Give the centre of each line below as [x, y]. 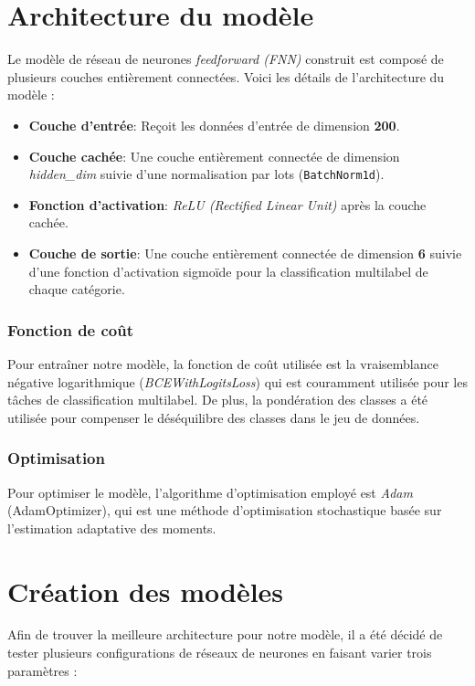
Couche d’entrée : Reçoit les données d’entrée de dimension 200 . [214, 125]
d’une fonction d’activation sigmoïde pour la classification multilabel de [228, 271]
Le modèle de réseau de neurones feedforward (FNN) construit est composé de [226, 59]
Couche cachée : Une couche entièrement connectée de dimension [214, 156]
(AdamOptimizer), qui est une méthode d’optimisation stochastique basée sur [225, 510]
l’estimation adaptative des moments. [112, 528]
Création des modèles [146, 591]
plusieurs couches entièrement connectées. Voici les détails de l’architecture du [226, 76]
